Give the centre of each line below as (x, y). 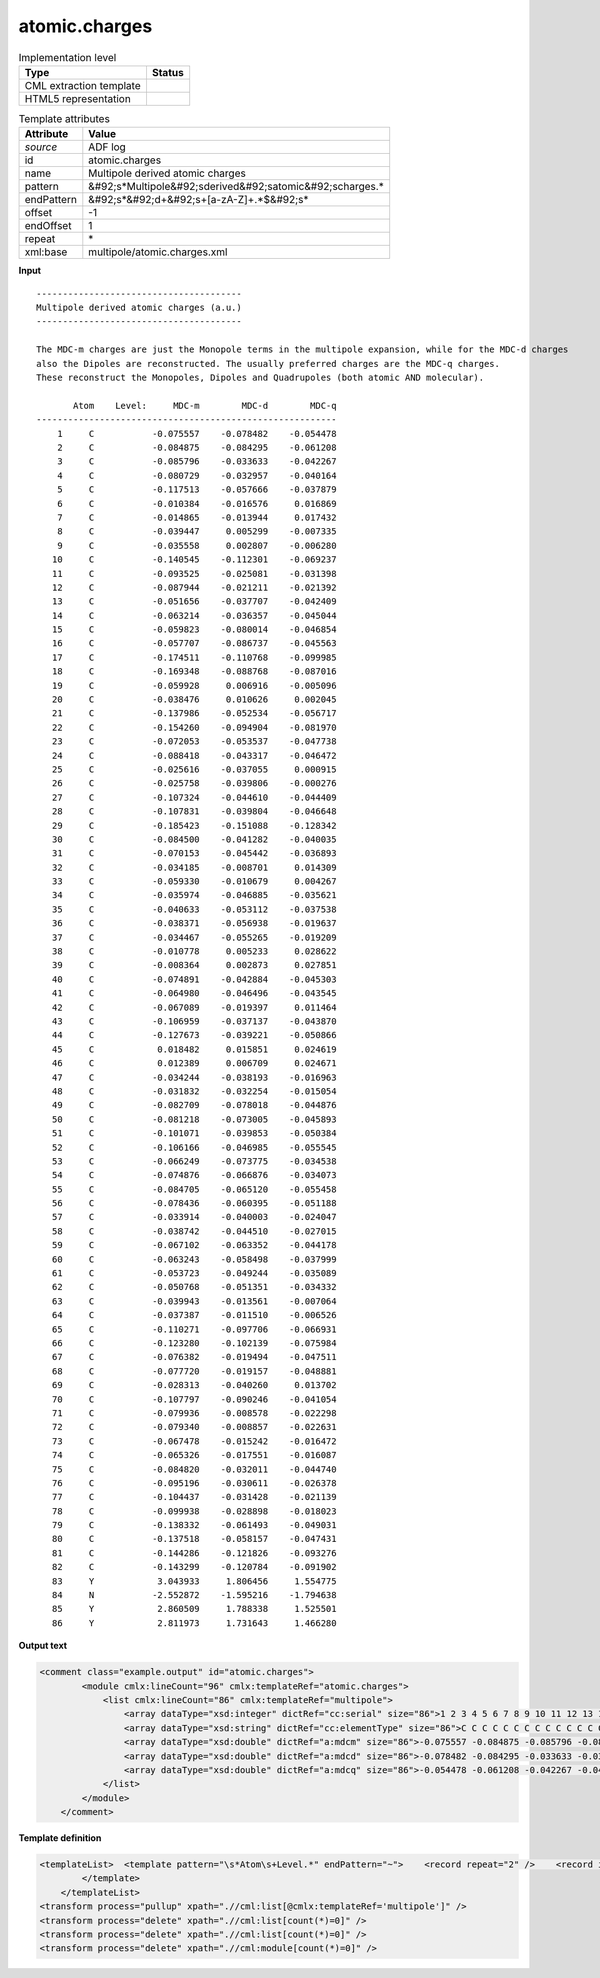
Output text (43, 1646)
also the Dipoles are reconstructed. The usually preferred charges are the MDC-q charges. (268, 363)
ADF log (107, 147)
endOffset (48, 226)
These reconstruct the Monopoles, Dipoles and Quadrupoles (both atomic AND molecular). (260, 378)
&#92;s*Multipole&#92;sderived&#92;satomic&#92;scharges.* (236, 187)
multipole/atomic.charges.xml (158, 252)
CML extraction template (82, 85)
